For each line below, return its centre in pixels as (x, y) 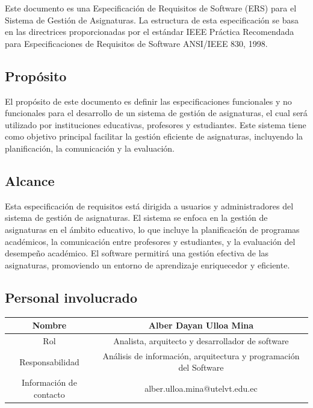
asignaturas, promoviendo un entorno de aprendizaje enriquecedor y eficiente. (147, 264)
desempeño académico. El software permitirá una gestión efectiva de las (137, 253)
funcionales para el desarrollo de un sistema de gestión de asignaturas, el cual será (156, 113)
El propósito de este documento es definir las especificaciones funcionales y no (148, 101)
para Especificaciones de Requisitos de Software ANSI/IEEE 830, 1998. (136, 43)
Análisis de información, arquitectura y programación (201, 355)
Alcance (30, 180)
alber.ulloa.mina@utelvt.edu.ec (201, 388)
